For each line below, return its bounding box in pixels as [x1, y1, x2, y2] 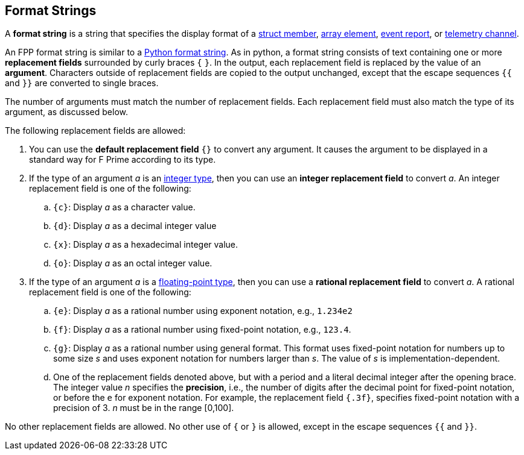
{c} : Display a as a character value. [53, 202, 196, 213]
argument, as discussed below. [5, 107, 129, 118]
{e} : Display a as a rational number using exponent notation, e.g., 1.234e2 [53, 306, 353, 316]
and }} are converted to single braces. [5, 78, 159, 89]
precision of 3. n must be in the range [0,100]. [53, 403, 234, 413]
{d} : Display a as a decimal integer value [53, 221, 217, 231]
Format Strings [5, 3, 97, 18]
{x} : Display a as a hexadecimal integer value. [53, 239, 238, 250]
